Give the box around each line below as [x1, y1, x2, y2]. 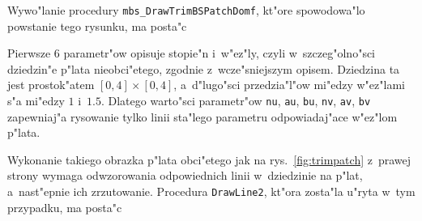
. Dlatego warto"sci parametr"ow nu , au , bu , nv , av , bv [100, 92, 371, 109]
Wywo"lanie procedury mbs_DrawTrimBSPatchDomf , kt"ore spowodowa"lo [7, 2, 365, 18]
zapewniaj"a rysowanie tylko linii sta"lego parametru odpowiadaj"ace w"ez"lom [7, 108, 398, 125]
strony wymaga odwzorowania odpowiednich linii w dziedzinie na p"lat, [7, 167, 363, 184]
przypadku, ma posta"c [7, 198, 122, 215]
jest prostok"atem [7, 76, 95, 93]
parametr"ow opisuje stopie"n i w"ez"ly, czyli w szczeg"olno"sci [63, 45, 376, 62]
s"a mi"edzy [7, 92, 65, 109]
